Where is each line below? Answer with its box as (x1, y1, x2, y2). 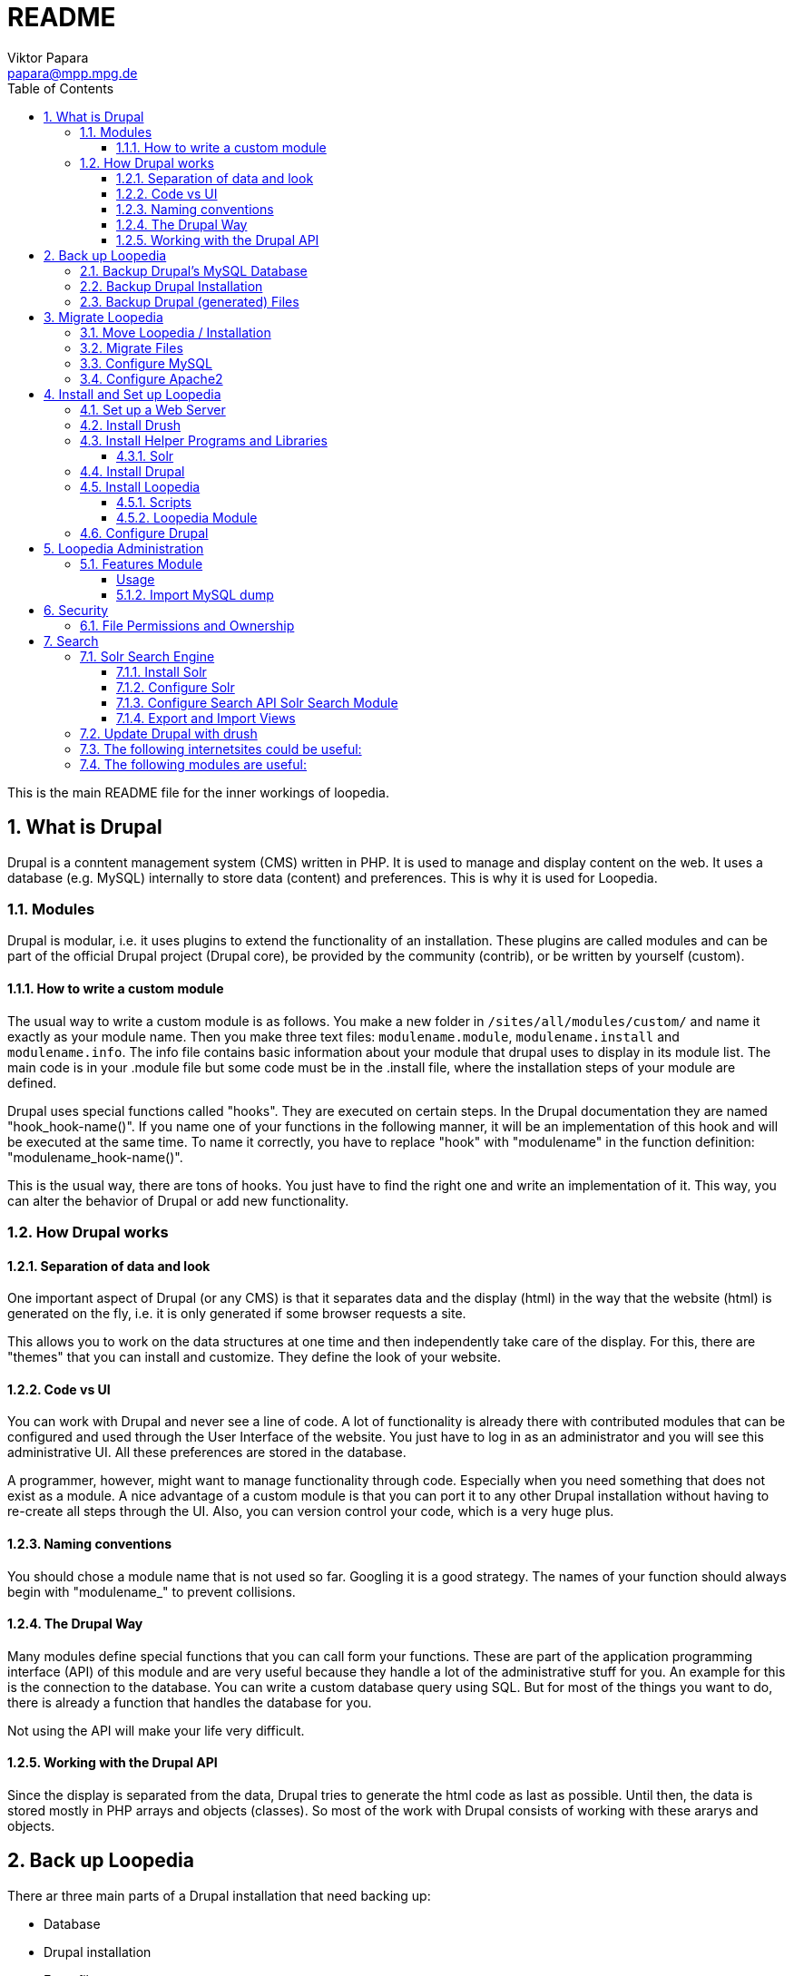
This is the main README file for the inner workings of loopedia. (7, 784, 389, 800)
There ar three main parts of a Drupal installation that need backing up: (7, 1887, 431, 1903)
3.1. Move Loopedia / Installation (80, 324, 271, 340)
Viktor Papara (7, 49, 89, 65)
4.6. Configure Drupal (80, 524, 209, 541)
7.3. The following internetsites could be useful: (80, 740, 362, 757)
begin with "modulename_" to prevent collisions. (7, 1583, 296, 1599)
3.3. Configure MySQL (80, 355, 212, 371)
